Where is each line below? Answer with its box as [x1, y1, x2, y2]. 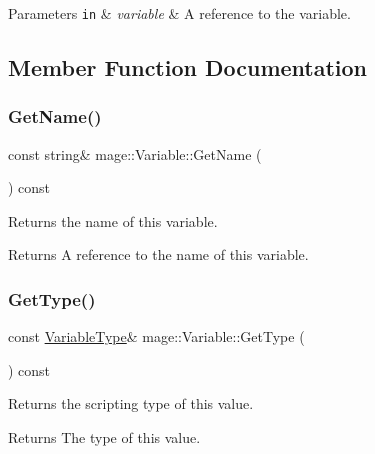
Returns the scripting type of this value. [8, 393, 254, 414]
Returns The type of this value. [8, 427, 201, 448]
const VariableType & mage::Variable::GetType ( [8, 326, 305, 347]
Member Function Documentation [8, 52, 368, 83]
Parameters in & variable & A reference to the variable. [8, 3, 351, 23]
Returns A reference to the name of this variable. [8, 244, 309, 265]
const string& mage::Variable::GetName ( [8, 143, 262, 164]
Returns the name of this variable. [8, 210, 218, 231]
